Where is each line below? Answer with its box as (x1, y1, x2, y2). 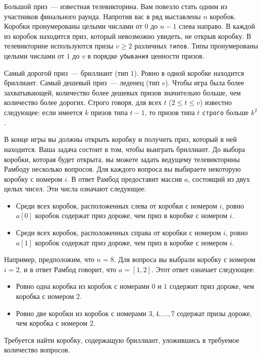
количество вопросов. (4, 344, 70, 355)
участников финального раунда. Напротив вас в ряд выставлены (4, 11, 201, 21)
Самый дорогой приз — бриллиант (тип (4, 67, 128, 78)
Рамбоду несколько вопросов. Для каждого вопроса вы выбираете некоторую (4, 164, 241, 174)
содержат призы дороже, (177, 308, 252, 318)
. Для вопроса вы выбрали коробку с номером (114, 254, 255, 265)
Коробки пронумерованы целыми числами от (4, 21, 142, 31)
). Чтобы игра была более (165, 77, 244, 88)
